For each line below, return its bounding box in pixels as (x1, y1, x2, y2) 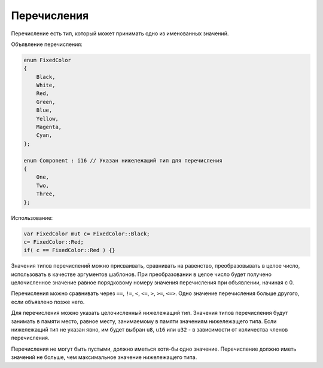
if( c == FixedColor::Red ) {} (23, 247, 116, 254)
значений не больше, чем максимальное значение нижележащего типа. (11, 354, 197, 361)
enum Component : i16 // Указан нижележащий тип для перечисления (23, 157, 223, 164)
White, (36, 82, 56, 89)
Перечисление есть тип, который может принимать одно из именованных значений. (11, 30, 229, 37)
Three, (36, 191, 56, 197)
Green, (36, 99, 56, 105)
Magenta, (36, 124, 62, 131)
